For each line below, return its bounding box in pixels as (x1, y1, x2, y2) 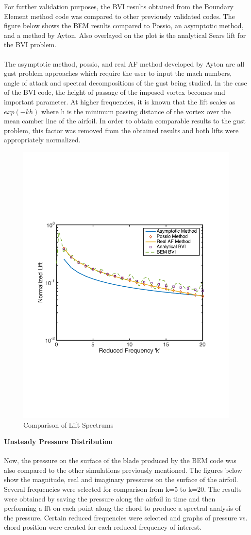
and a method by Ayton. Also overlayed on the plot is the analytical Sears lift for (4, 30, 246, 40)
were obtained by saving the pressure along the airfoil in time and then (4, 493, 216, 503)
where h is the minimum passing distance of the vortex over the (41, 106, 231, 116)
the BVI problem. (4, 39, 56, 50)
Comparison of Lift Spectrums (23, 420, 114, 430)
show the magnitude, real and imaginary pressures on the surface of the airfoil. (4, 474, 238, 484)
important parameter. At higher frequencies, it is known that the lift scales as (4, 96, 235, 106)
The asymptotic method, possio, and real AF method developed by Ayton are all (4, 58, 245, 69)
